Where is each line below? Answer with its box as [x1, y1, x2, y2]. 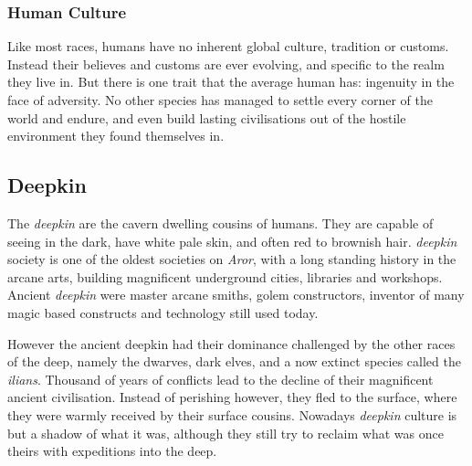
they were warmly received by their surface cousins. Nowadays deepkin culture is [7, 405, 457, 424]
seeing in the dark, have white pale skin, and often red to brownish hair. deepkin [7, 231, 457, 250]
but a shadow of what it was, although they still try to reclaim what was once [7, 423, 444, 442]
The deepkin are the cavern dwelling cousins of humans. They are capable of [7, 213, 434, 232]
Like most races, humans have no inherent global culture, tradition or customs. [7, 37, 449, 56]
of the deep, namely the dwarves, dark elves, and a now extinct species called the [7, 352, 461, 371]
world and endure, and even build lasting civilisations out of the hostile [7, 108, 406, 127]
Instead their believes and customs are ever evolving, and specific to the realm [7, 54, 445, 73]
